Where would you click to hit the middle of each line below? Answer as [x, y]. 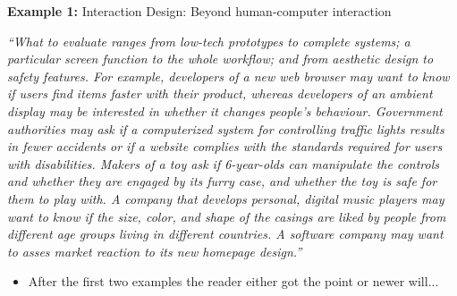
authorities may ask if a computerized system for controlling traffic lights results [226, 128]
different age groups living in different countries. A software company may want [225, 234]
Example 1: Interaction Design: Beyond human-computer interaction [199, 11]
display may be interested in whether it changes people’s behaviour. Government [225, 110]
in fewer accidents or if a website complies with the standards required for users [225, 146]
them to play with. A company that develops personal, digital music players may [226, 198]
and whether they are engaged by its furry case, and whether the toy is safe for [222, 181]
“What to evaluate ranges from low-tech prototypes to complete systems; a [209, 41]
